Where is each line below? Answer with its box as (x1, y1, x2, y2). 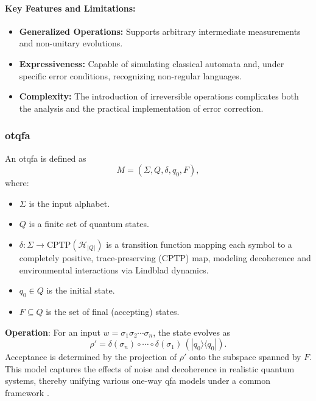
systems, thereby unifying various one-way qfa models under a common (5, 374, 271, 387)
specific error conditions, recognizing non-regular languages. (19, 69, 242, 82)
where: (5, 176, 29, 189)
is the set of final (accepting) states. (46, 305, 180, 317)
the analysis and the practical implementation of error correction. (19, 101, 264, 114)
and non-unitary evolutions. (19, 37, 123, 49)
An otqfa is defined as (5, 151, 86, 164)
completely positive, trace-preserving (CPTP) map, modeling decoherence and (19, 251, 311, 264)
